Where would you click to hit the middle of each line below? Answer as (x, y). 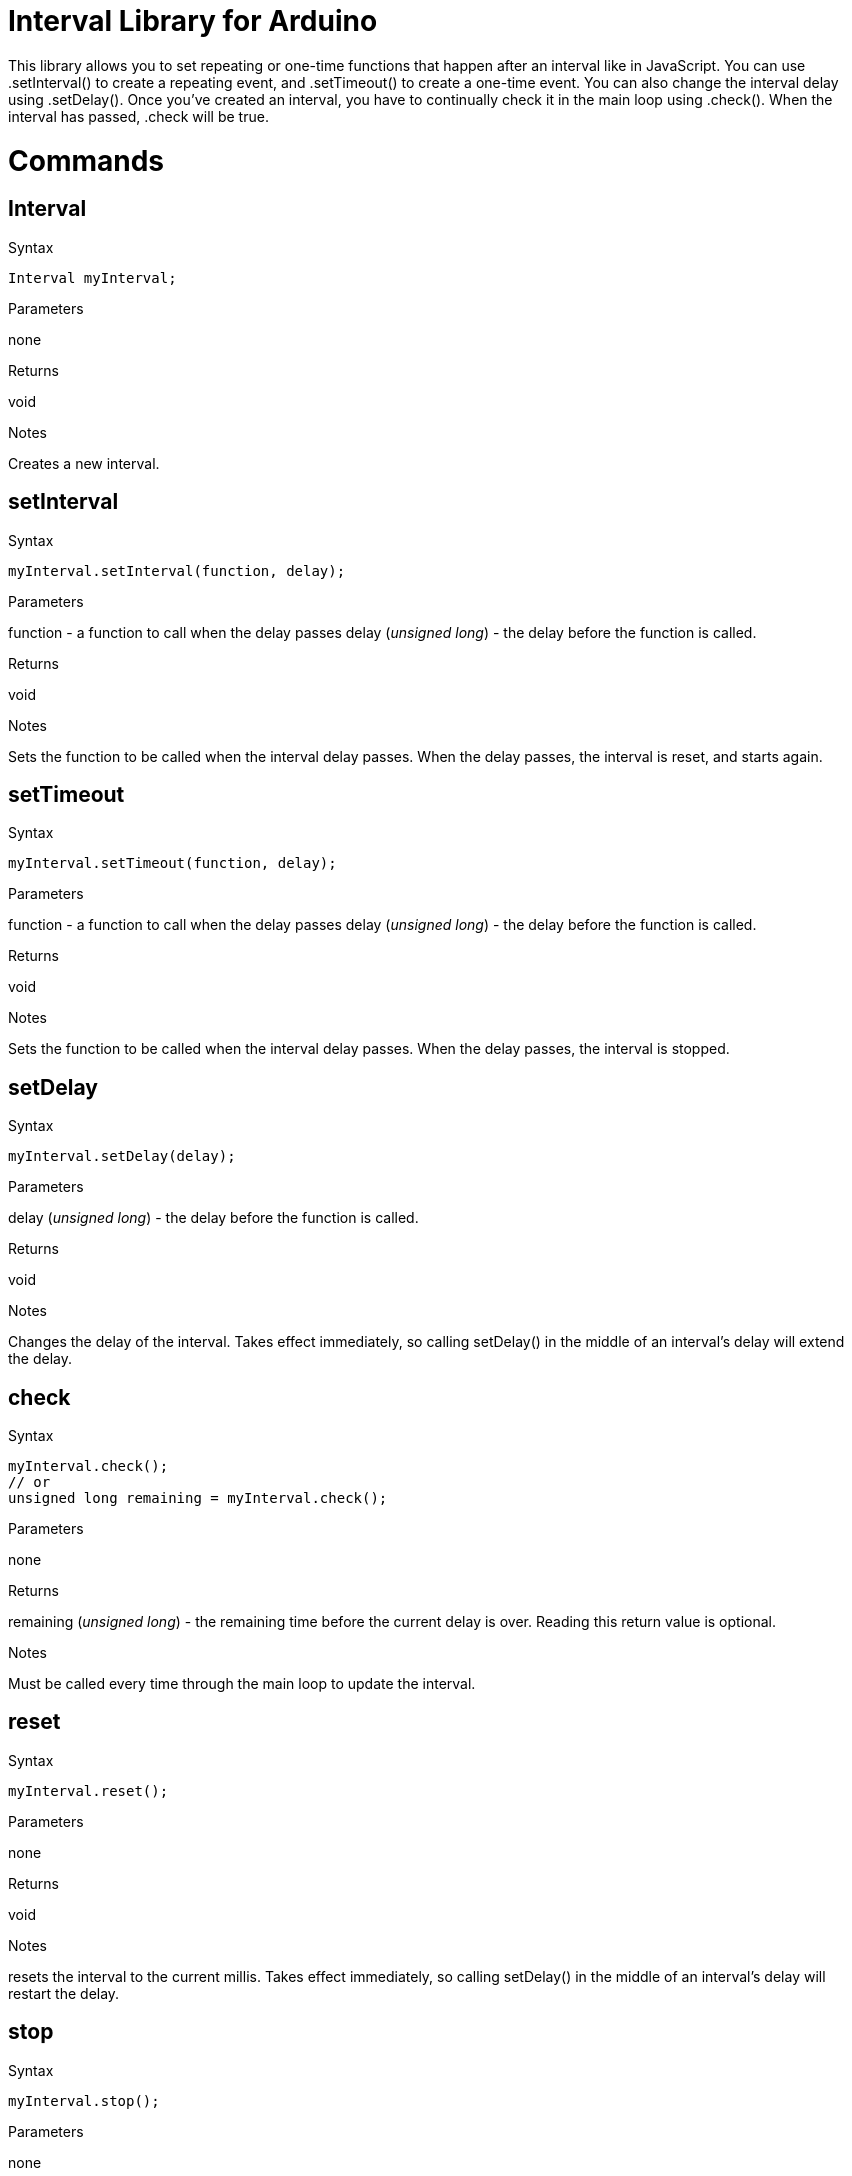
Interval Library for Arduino (193, 21)
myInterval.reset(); (88, 1790)
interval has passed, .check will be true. (138, 116)
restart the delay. (64, 1993)
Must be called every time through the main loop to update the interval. (242, 1684)
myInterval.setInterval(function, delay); (177, 570)
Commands (86, 160)
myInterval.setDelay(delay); (122, 1156)
